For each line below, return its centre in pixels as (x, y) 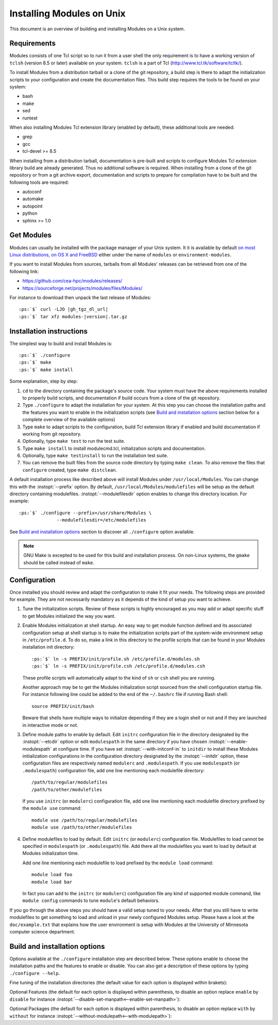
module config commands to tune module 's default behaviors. (91, 900)
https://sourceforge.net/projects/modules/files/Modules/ (82, 288)
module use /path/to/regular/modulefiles (84, 820)
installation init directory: (48, 647)
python (30, 213)
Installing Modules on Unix (68, 13)
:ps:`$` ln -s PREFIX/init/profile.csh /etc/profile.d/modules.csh (118, 666)
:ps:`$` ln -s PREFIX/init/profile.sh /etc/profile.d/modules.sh (116, 659)
